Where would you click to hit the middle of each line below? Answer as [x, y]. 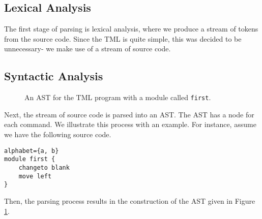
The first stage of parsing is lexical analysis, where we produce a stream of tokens [131, 29]
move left [35, 176]
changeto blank [44, 167]
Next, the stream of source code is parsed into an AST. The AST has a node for [129, 114]
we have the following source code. [58, 134]
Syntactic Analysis [54, 76]
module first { [30, 159]
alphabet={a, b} [32, 151]
